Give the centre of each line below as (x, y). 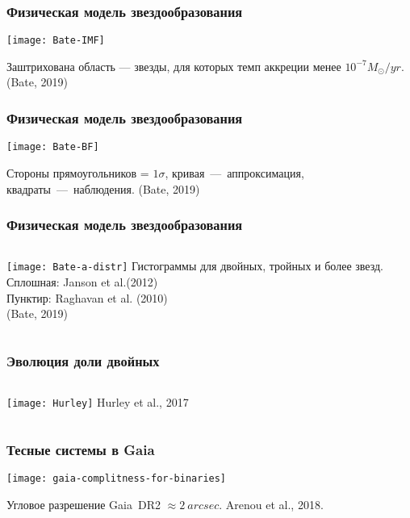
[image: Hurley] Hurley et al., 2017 (98, 402)
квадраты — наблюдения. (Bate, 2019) (103, 188)
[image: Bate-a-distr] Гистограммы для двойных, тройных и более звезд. (195, 266)
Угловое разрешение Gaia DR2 (84, 504)
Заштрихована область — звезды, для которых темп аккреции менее (174, 66)
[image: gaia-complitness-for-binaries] (117, 478)
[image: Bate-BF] (53, 147)
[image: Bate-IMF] (56, 41)
